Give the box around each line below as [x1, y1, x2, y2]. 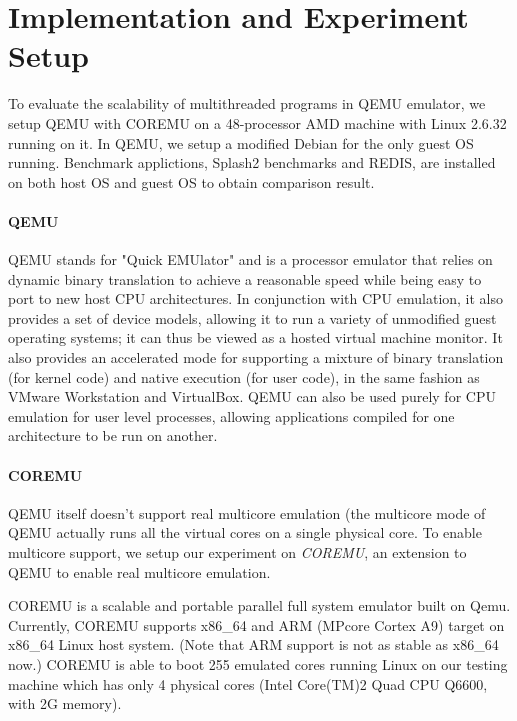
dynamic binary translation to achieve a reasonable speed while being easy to [8, 268, 482, 289]
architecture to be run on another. [8, 425, 218, 446]
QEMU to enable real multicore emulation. [8, 561, 271, 582]
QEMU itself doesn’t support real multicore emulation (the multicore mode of [8, 502, 486, 523]
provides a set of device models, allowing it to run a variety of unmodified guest [8, 307, 497, 328]
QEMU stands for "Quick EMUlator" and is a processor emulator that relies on [8, 249, 493, 270]
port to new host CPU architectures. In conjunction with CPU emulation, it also [8, 288, 504, 309]
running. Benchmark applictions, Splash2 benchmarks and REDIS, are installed [8, 152, 496, 173]
